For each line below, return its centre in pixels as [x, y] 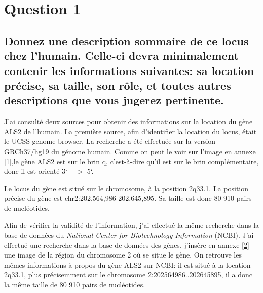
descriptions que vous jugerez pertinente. [114, 100]
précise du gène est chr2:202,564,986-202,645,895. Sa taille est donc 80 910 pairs [128, 198]
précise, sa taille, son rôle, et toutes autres [118, 85]
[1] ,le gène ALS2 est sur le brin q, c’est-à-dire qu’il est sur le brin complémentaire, [131, 161]
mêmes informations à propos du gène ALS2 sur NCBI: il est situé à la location [127, 264]
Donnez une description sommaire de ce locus [126, 40]
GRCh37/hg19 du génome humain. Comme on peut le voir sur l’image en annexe [130, 151]
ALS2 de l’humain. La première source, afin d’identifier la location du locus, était [130, 131]
